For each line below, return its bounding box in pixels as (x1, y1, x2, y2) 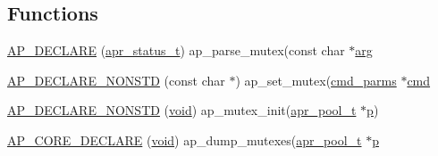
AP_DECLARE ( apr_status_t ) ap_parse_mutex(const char (7, 41, 345, 60)
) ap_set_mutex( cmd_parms (235, 70, 397, 89)
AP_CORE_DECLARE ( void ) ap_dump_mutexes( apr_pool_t (7, 130, 362, 149)
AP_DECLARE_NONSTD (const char (7, 70, 225, 89)
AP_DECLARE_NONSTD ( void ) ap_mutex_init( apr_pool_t (7, 101, 357, 119)
